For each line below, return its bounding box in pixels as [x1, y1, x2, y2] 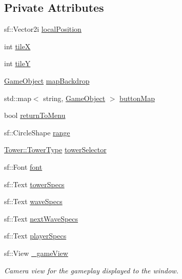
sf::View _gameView [4, 247, 68, 258]
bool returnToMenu [4, 110, 66, 121]
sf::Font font [4, 161, 43, 172]
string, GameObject [43, 92, 106, 103]
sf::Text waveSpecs [4, 196, 63, 207]
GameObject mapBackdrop [4, 75, 90, 86]
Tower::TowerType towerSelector [4, 144, 107, 155]
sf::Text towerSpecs [4, 178, 65, 189]
